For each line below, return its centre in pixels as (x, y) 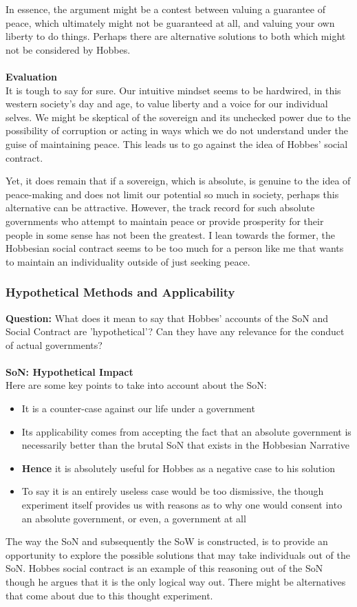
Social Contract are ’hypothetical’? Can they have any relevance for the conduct (175, 331)
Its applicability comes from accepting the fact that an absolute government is (186, 431)
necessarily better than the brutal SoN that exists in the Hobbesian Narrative (186, 445)
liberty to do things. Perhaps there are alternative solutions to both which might (176, 36)
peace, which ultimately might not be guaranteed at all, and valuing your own (170, 22)
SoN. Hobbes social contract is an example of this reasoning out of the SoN (164, 568)
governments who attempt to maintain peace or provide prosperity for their (165, 221)
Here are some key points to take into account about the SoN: (136, 385)
